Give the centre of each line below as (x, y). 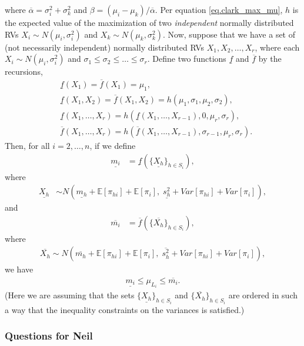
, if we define (113, 145)
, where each (277, 47)
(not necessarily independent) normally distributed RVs (104, 47)
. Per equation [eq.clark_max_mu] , (219, 9)
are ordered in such (263, 295)
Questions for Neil (49, 336)
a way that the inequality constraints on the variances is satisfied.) (125, 309)
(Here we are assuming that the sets (70, 295)
